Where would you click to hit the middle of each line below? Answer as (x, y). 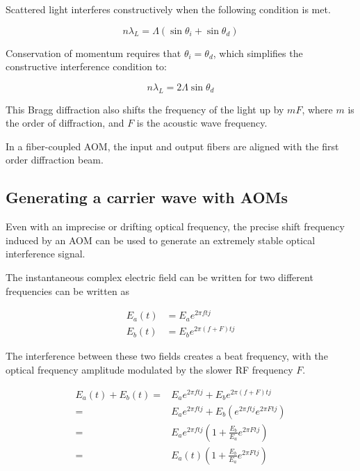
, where (317, 109)
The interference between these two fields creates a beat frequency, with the (167, 356)
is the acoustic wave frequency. (202, 123)
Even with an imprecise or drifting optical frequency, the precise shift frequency (175, 226)
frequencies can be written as (67, 290)
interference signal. (46, 254)
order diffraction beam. (55, 160)
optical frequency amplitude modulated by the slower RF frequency (149, 369)
